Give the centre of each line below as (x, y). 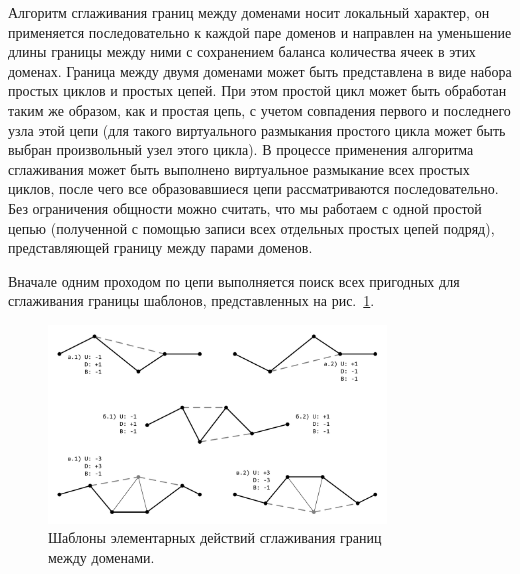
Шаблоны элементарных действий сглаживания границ (215, 537)
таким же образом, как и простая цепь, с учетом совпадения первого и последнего (259, 109)
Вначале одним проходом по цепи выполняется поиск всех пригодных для (234, 280)
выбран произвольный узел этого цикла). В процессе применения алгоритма (241, 149)
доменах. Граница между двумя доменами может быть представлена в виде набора (260, 70)
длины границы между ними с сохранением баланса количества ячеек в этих (242, 51)
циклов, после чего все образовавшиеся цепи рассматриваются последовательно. (253, 188)
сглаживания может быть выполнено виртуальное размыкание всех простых (239, 168)
